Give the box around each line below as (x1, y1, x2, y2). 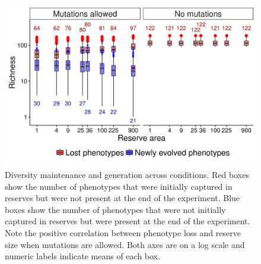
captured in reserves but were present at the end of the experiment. (5, 215, 250, 227)
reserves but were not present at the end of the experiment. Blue (5, 192, 240, 204)
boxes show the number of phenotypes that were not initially (5, 203, 226, 215)
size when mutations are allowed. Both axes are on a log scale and (5, 238, 245, 250)
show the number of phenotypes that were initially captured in (5, 180, 233, 192)
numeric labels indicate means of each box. (5, 250, 160, 262)
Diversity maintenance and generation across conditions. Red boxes (5, 168, 249, 181)
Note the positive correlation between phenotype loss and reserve (5, 227, 241, 239)
